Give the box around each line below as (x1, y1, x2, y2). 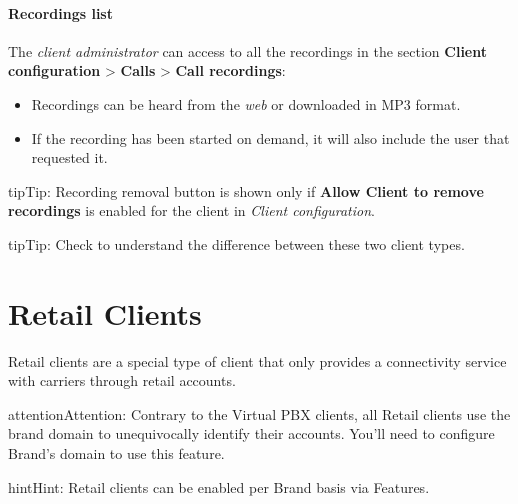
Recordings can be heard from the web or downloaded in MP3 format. (31, 93, 461, 114)
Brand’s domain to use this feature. (8, 443, 225, 464)
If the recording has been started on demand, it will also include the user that (31, 127, 510, 148)
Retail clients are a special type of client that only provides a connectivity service (8, 350, 507, 371)
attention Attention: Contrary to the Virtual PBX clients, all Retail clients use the (8, 403, 511, 424)
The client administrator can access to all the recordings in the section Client (8, 40, 487, 61)
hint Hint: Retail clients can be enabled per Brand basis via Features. (8, 476, 430, 497)
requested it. (31, 147, 108, 168)
